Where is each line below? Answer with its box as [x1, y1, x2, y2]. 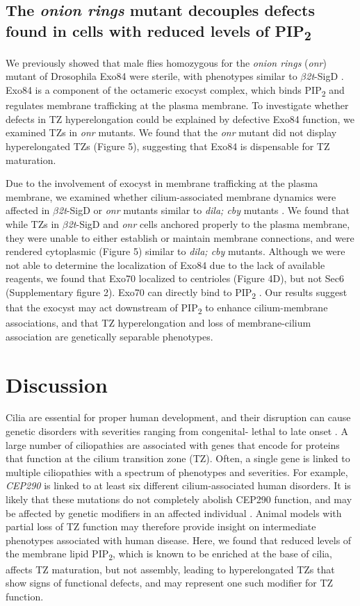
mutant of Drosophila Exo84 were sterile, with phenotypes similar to [6, 69, 297, 83]
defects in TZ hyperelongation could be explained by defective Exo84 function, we [6, 111, 354, 126]
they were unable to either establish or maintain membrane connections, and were [6, 230, 354, 245]
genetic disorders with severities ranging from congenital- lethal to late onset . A [6, 424, 348, 439]
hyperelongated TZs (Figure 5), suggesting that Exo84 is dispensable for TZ [6, 138, 330, 153]
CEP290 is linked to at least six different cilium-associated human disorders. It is [6, 478, 351, 493]
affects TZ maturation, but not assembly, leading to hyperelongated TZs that [6, 562, 335, 576]
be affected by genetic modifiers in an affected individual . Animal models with [6, 505, 342, 520]
